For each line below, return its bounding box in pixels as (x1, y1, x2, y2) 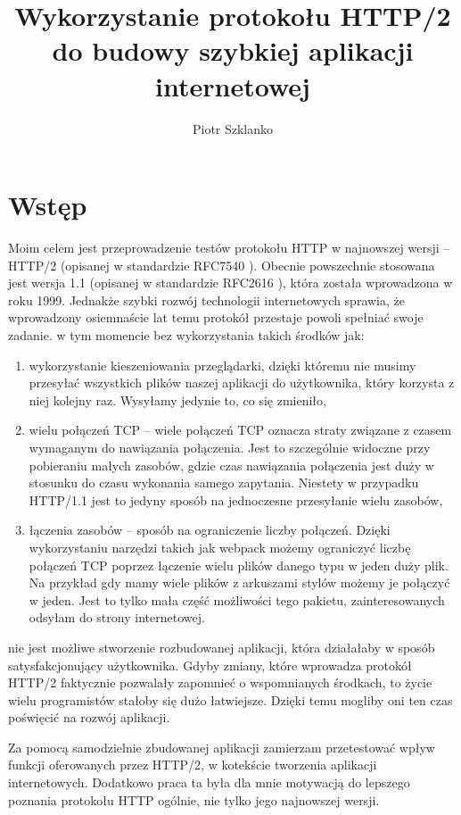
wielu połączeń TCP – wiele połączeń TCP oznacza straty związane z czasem (29, 420, 452, 439)
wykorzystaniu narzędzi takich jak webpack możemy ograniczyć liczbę (29, 537, 411, 556)
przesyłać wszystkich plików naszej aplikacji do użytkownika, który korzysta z (29, 373, 455, 392)
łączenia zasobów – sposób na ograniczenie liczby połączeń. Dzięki (29, 520, 391, 539)
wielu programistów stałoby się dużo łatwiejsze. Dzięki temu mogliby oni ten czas (8, 690, 453, 709)
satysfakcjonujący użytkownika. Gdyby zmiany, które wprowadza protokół (8, 655, 412, 674)
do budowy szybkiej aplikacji (52, 32, 414, 69)
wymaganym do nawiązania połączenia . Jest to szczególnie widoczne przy (29, 437, 431, 456)
